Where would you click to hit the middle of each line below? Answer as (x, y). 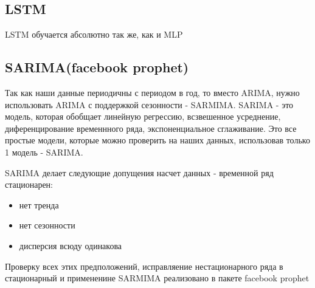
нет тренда (39, 204)
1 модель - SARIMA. (44, 152)
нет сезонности (47, 225)
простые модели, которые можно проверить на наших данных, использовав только (157, 140)
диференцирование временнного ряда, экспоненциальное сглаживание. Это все (151, 128)
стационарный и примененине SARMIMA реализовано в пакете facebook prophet (157, 278)
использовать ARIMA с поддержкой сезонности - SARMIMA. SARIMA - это (149, 104)
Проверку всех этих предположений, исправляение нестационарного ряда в (144, 266)
